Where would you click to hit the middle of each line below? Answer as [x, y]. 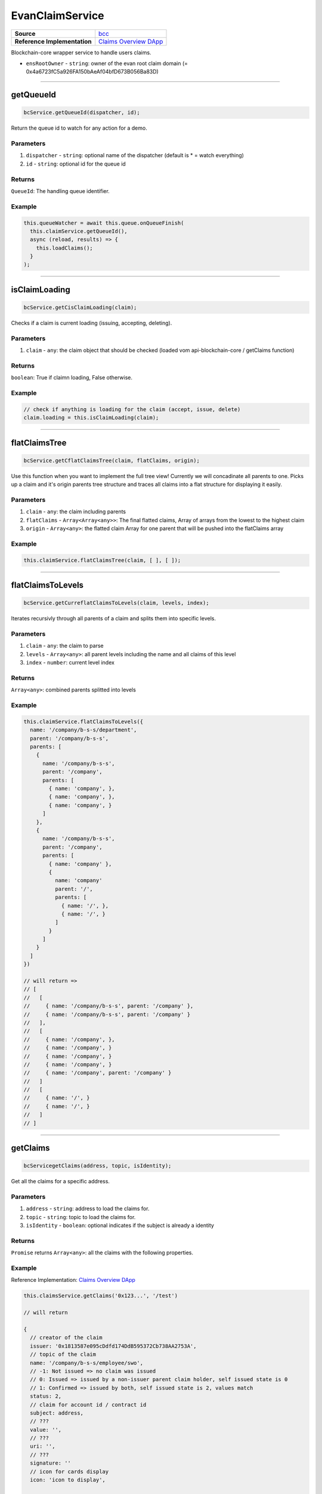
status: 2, [46, 1396]
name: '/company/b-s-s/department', [83, 730]
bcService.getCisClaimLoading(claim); [80, 307]
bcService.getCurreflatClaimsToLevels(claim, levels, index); [116, 603]
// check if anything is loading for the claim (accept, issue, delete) [132, 409]
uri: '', [43, 1446]
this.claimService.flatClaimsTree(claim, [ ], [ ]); [102, 560]
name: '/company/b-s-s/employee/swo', [86, 1363]
